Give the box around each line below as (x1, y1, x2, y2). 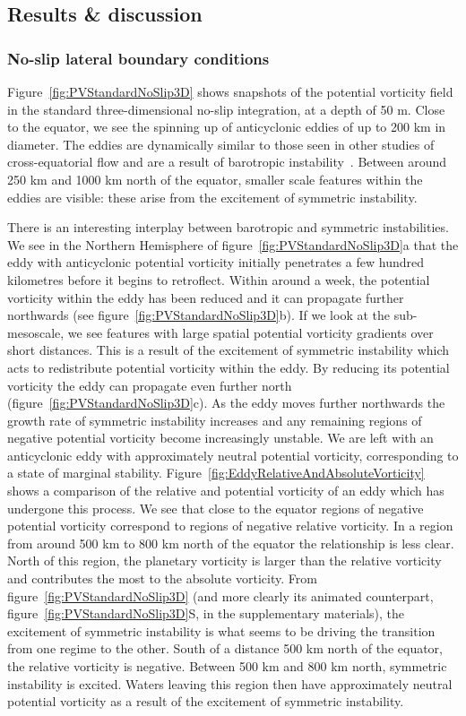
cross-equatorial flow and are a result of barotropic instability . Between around (7, 152, 447, 171)
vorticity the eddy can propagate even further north (7, 375, 292, 394)
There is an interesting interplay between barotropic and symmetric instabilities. (7, 218, 449, 237)
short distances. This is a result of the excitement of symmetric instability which (7, 341, 450, 359)
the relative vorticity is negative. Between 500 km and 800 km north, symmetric (7, 657, 447, 675)
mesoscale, (7, 323, 65, 341)
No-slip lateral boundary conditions (7, 47, 270, 69)
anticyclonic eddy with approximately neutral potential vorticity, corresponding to (7, 445, 459, 464)
